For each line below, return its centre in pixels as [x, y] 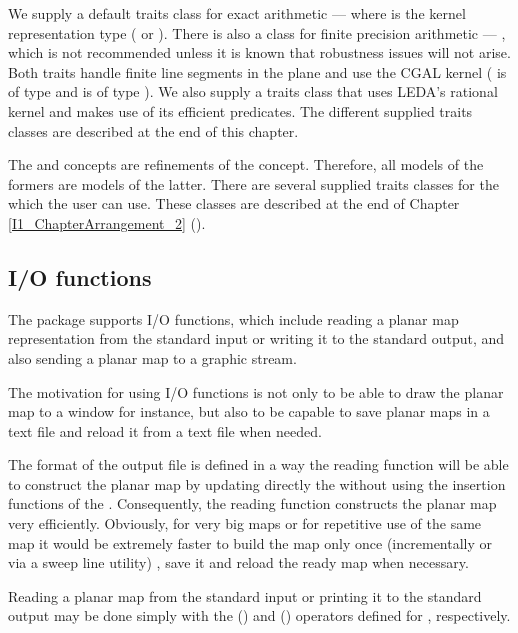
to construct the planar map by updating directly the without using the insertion [257, 483]
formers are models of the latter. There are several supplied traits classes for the [253, 183]
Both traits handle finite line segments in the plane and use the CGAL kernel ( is [257, 71]
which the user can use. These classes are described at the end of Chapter [234, 203]
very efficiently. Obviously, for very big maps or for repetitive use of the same [245, 523]
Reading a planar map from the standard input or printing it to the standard [245, 595]
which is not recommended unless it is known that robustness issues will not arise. [259, 52]
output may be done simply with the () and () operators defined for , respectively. [259, 615]
